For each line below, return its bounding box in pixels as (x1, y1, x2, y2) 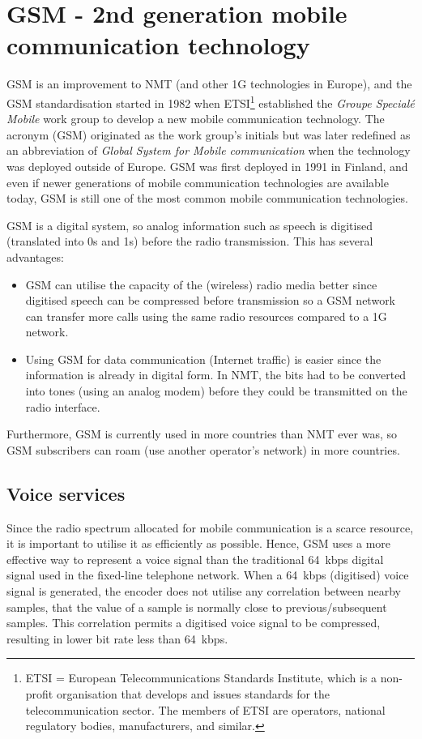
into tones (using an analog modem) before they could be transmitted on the (25, 382, 407, 399)
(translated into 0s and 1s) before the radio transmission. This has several (6, 233, 373, 250)
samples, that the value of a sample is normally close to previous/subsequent (6, 598, 387, 615)
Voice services (6, 481, 126, 506)
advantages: (6, 248, 64, 265)
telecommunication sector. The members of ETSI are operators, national (25, 701, 386, 718)
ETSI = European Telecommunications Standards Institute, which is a (25, 669, 377, 686)
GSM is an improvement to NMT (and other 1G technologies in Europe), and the (6, 75, 412, 92)
